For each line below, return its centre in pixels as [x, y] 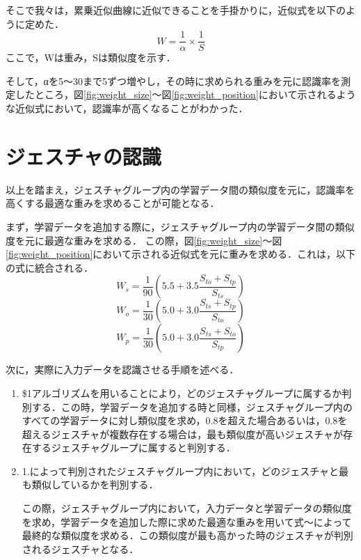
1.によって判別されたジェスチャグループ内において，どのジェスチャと [180, 470]
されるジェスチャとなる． [80, 549]
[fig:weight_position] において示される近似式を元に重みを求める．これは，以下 [180, 254]
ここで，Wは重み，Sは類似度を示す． [91, 57]
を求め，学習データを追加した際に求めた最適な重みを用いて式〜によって [187, 521]
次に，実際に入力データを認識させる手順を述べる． [122, 370]
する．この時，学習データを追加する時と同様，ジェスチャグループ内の [192, 406]
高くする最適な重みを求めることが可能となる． [113, 203]
